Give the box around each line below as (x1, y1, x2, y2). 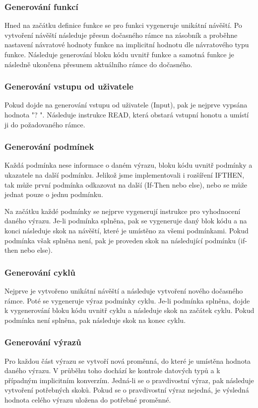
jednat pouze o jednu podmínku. (4, 189, 103, 200)
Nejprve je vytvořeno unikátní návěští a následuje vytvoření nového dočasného (4, 285, 243, 296)
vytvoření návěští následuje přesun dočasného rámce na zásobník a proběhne (4, 29, 238, 40)
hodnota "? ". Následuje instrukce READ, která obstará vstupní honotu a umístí (4, 109, 249, 119)
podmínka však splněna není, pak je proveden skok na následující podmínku (4, 235, 236, 245)
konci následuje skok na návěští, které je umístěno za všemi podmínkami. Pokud (4, 225, 249, 235)
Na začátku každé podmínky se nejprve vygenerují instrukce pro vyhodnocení (4, 205, 241, 216)
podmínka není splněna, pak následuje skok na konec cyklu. (4, 314, 186, 325)
